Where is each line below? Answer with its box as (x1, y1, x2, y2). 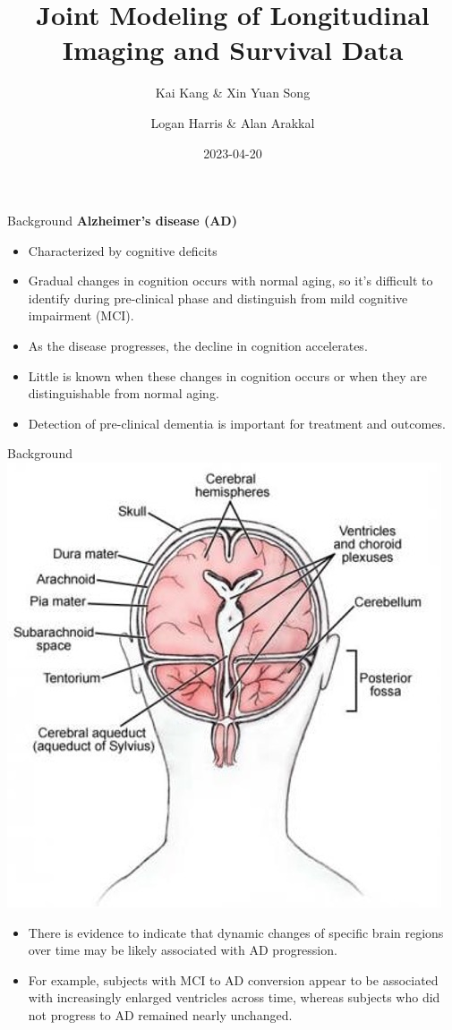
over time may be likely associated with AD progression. (28, 941, 337, 959)
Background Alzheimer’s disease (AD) (7, 211, 237, 230)
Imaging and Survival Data (62, 31, 404, 68)
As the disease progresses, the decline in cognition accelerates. (28, 336, 368, 355)
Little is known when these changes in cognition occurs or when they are (28, 366, 427, 385)
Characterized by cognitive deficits (28, 241, 217, 260)
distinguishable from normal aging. (28, 384, 219, 403)
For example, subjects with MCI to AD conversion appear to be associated (28, 970, 439, 989)
